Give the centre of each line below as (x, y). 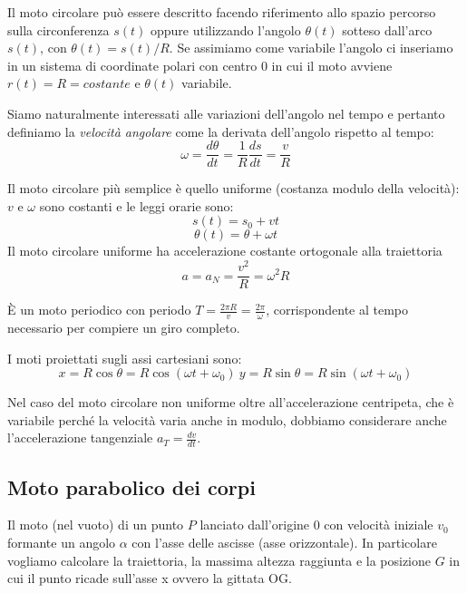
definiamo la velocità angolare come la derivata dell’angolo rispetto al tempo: (221, 131)
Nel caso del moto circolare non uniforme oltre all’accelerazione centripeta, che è (231, 402)
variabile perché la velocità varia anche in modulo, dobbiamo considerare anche (227, 419)
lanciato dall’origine (255, 525)
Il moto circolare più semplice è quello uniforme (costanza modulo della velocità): (233, 188)
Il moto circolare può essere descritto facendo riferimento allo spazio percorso (222, 12)
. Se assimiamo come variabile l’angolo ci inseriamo (311, 48)
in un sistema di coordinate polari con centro (132, 65)
